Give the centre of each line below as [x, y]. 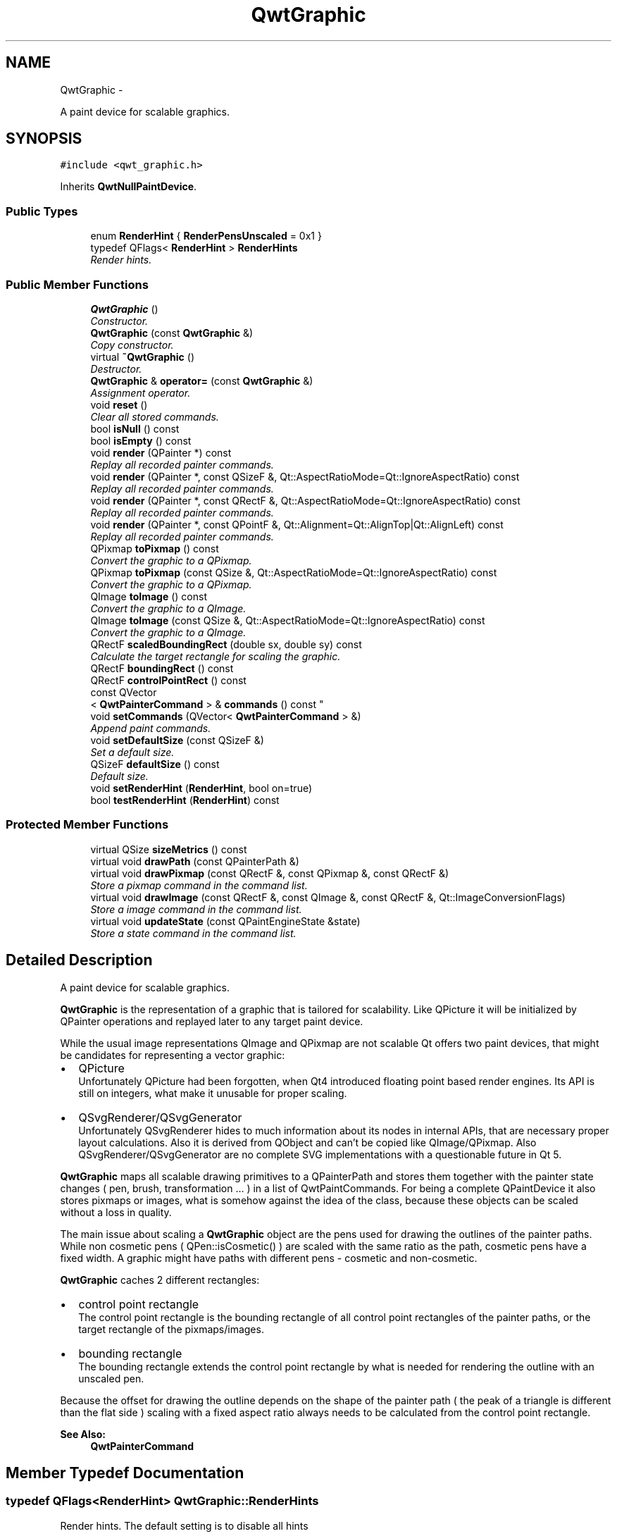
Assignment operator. [141, 392]
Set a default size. [132, 752]
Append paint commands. [151, 728]
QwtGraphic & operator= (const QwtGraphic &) [202, 380]
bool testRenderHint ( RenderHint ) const [185, 800]
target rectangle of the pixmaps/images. [171, 1329]
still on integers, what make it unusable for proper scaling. [213, 1093]
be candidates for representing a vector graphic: [173, 1055]
